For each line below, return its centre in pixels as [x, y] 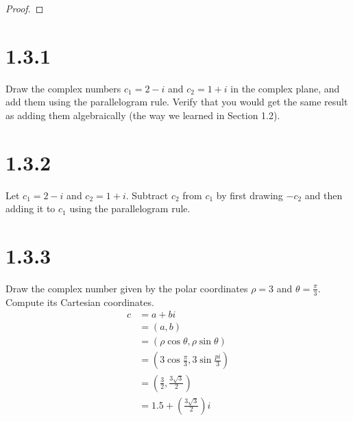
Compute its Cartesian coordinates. [80, 302]
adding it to [31, 208]
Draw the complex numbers [63, 88]
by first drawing [249, 195]
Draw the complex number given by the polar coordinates [127, 288]
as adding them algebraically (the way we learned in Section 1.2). [143, 115]
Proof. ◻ [25, 8]
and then [324, 195]
